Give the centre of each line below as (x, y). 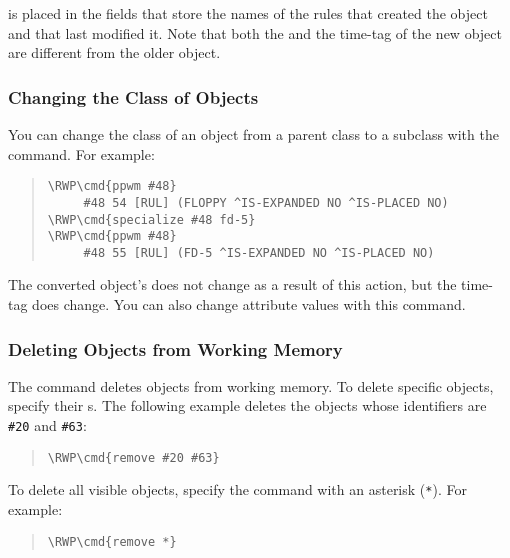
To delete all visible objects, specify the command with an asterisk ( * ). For (237, 489)
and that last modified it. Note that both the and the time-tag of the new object (255, 32)
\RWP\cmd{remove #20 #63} (133, 457)
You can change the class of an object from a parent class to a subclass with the (253, 134)
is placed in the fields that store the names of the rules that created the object (248, 13)
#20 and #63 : (47, 425)
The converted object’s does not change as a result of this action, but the (232, 284)
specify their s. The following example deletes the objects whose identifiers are (247, 405)
